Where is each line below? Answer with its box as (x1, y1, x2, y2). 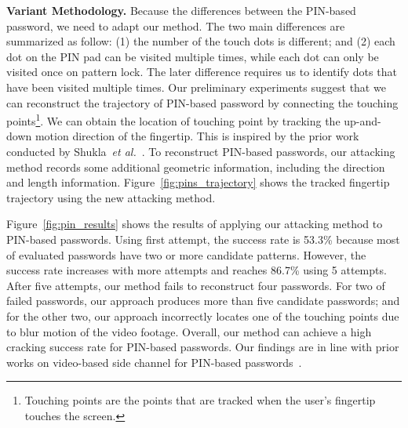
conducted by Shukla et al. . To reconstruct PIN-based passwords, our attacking (6, 143, 395, 159)
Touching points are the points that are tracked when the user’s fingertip (24, 392, 376, 408)
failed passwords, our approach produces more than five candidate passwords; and (6, 292, 400, 309)
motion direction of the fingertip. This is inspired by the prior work (35, 128, 359, 144)
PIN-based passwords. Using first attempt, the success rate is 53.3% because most (6, 230, 400, 247)
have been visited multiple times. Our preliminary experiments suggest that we (6, 78, 386, 95)
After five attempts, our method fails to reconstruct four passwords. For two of (6, 277, 385, 293)
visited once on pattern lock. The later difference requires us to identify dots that (6, 63, 397, 80)
